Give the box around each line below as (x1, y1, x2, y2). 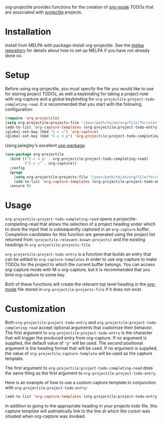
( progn (9, 170, 23, 175)
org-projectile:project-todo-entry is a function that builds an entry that (5, 251, 151, 257)
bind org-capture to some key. (5, 272, 66, 278)
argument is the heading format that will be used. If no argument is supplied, (5, 345, 158, 351)
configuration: (5, 106, 33, 112)
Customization (5, 304, 65, 315)
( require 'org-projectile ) (5, 116, 60, 120)
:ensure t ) (9, 184, 32, 188)
